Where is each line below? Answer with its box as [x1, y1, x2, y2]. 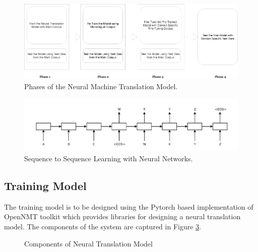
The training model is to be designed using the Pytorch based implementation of [4, 201, 253, 212]
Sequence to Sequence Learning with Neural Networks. [24, 153, 193, 164]
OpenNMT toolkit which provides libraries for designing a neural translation [4, 211, 241, 222]
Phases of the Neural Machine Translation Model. [24, 81, 178, 91]
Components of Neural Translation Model [24, 238, 153, 248]
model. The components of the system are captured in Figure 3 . [4, 221, 201, 232]
